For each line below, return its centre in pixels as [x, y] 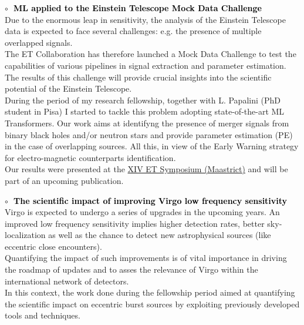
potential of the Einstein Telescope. [68, 88]
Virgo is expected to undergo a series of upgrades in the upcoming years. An [142, 212]
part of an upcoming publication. [64, 180]
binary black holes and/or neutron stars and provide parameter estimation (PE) [149, 134]
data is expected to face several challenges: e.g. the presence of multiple [133, 31]
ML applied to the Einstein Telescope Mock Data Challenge [138, 8]
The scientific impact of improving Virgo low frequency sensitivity [151, 200]
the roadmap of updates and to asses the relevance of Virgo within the [131, 269]
